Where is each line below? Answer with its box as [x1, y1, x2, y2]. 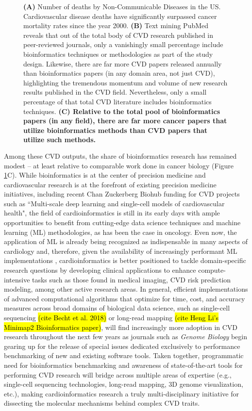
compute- [198, 265, 226, 275]
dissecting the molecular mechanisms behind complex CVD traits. [4, 398, 200, 408]
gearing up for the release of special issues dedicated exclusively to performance [4, 341, 240, 351]
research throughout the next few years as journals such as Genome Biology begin [4, 331, 247, 342]
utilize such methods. [23, 134, 96, 145]
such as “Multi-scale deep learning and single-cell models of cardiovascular [4, 198, 225, 208]
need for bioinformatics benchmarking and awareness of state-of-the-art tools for [4, 360, 243, 370]
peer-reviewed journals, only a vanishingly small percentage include [23, 39, 223, 49]
